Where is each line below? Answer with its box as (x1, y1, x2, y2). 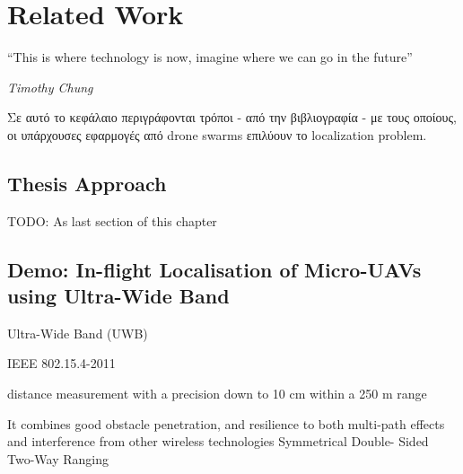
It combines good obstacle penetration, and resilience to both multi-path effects (7, 414, 445, 433)
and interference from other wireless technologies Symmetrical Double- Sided (7, 432, 429, 451)
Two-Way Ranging (7, 449, 109, 468)
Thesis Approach (7, 169, 167, 197)
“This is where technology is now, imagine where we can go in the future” (7, 48, 413, 66)
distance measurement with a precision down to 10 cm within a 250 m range (7, 384, 427, 403)
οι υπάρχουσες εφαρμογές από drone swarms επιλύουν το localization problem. (7, 125, 427, 144)
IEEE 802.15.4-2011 (7, 354, 116, 373)
